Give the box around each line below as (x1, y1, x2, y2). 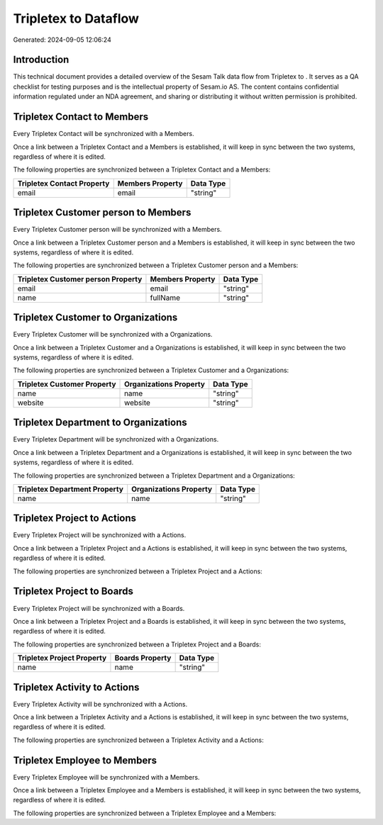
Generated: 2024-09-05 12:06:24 (13, 35, 111, 44)
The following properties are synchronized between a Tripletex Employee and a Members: (13, 809, 277, 817)
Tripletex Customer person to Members (13, 206, 191, 219)
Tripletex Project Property (17, 653, 107, 663)
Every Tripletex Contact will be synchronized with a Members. (13, 130, 194, 138)
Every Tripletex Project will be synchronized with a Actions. (13, 531, 187, 539)
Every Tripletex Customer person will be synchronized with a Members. (13, 225, 223, 234)
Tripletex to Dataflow (13, 11, 140, 26)
